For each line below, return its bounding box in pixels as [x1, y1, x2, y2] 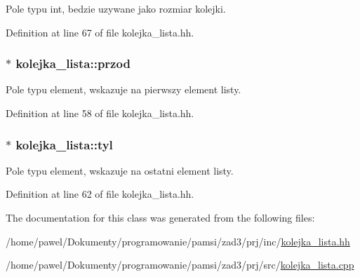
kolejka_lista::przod [15, 55, 131, 72]
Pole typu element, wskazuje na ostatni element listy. [6, 163, 234, 177]
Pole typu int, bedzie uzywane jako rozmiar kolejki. [6, 1, 226, 15]
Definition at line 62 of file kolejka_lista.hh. [6, 187, 194, 201]
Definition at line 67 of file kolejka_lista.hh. [6, 25, 194, 39]
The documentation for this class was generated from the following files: [6, 210, 315, 224]
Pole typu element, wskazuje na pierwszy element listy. [6, 82, 241, 97]
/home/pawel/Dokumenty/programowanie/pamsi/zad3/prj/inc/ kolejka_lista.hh [6, 234, 350, 248]
